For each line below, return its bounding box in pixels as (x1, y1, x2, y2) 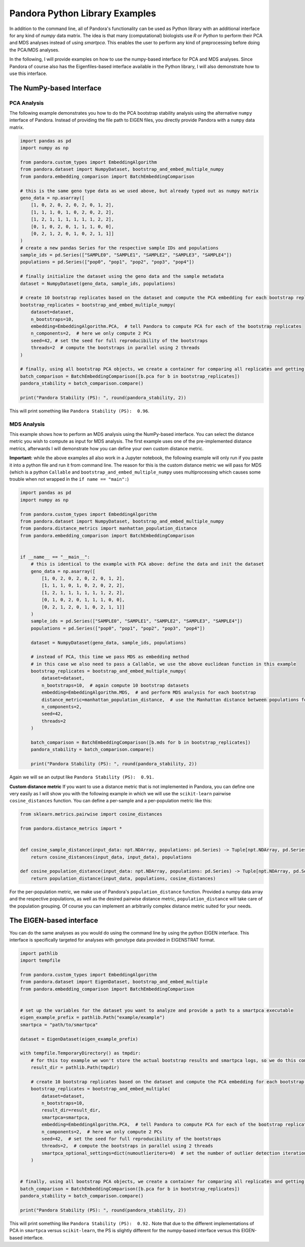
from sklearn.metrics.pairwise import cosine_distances (20, 811, 163, 817)
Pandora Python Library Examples (9, 8, 156, 19)
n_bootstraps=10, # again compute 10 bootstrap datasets (41, 682, 189, 688)
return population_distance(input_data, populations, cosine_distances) (30, 875, 216, 881)
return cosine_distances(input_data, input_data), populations (30, 854, 192, 860)
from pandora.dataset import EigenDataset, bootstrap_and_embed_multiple (20, 979, 208, 985)
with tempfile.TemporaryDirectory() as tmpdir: (20, 1050, 141, 1056)
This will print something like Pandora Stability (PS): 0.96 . (9, 408, 149, 414)
